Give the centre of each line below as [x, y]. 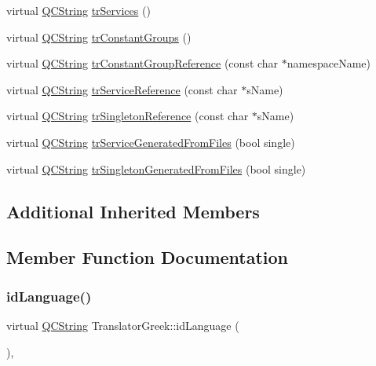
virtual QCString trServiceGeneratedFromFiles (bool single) [151, 142]
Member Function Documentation [148, 257]
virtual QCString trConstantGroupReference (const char [142, 63]
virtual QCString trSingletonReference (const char [128, 116]
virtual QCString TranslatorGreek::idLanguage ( [123, 325]
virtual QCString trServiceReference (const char [122, 89]
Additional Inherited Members [133, 211]
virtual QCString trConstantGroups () [99, 37]
